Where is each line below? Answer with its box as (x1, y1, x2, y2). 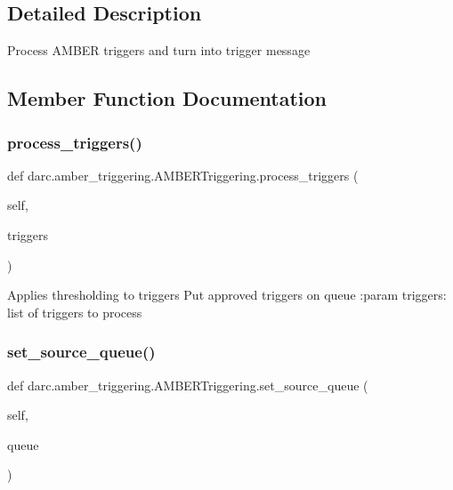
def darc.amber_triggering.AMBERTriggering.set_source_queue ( (7, 375, 368, 394)
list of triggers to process (7, 302, 142, 321)
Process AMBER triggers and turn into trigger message (7, 41, 311, 60)
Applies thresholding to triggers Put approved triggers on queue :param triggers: (7, 285, 447, 304)
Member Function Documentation (7, 84, 328, 112)
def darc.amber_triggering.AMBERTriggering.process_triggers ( (7, 165, 359, 184)
